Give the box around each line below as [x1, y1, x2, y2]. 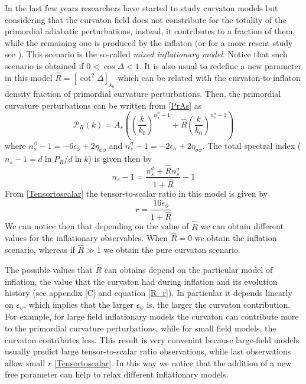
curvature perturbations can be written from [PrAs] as [5, 99, 202, 111]
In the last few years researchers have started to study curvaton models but [5, 2, 278, 14]
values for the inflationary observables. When [5, 232, 168, 244]
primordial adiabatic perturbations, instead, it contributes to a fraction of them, [5, 25, 295, 37]
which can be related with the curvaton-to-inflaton [118, 71, 301, 83]
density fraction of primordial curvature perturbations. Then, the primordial [5, 87, 281, 99]
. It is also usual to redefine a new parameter [139, 59, 302, 71]
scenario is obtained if [5, 59, 84, 71]
